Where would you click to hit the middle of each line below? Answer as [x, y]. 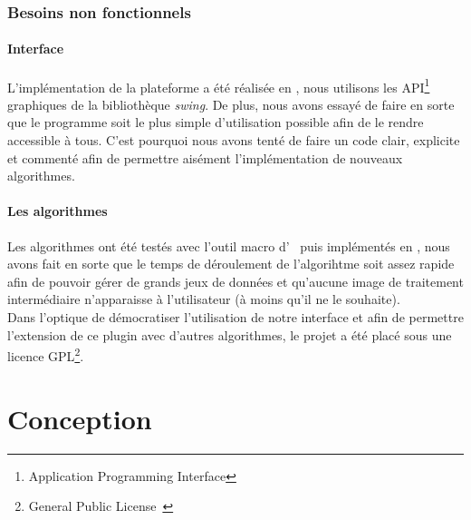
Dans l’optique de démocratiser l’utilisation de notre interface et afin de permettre [235, 317]
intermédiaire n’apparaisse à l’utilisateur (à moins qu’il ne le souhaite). [204, 299]
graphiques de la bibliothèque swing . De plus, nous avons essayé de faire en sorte [231, 104]
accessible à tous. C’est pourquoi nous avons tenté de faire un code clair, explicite [234, 140]
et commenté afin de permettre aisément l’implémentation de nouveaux [205, 157]
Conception [80, 418]
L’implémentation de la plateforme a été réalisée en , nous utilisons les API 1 [219, 85]
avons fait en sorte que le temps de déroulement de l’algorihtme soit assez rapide [231, 264]
